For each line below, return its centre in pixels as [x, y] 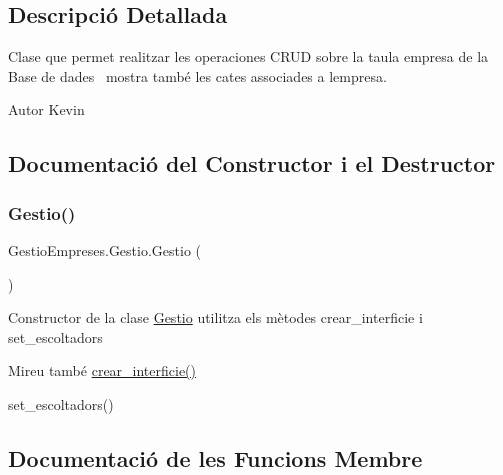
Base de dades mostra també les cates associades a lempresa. [197, 75]
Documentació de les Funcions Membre [215, 457]
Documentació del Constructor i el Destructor [252, 163]
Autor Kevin [46, 109]
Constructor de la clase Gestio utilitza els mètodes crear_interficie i [215, 317]
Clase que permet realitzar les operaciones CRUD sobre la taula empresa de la [248, 56]
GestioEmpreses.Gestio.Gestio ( [105, 249]
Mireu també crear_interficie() [102, 370]
